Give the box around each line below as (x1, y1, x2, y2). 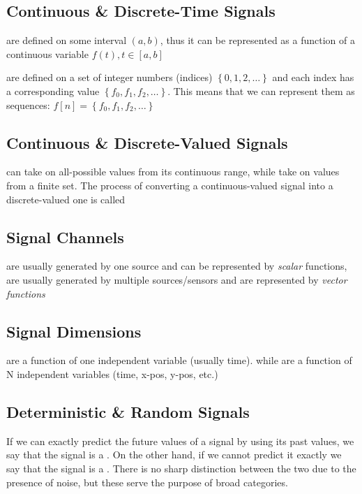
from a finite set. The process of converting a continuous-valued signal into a (6, 177, 333, 192)
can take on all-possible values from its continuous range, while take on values (6, 164, 340, 179)
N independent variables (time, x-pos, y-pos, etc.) (6, 366, 218, 381)
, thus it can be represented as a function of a (160, 33, 355, 48)
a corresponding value (6, 83, 100, 98)
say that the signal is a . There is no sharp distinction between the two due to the (6, 460, 356, 475)
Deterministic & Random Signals (6, 400, 250, 422)
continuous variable (6, 46, 89, 61)
